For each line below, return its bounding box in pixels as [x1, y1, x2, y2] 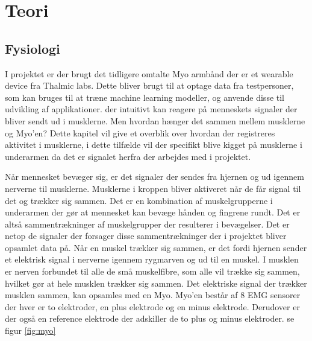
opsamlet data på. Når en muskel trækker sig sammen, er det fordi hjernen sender [5, 241, 307, 253]
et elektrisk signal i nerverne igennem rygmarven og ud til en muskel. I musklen [5, 253, 299, 266]
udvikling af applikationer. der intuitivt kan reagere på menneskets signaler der [5, 103, 298, 115]
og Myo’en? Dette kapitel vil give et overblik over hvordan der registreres [5, 126, 275, 139]
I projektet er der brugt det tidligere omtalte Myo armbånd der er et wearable [5, 67, 293, 80]
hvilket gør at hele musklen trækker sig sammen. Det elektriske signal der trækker [5, 276, 307, 289]
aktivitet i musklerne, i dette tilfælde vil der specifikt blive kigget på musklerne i [5, 138, 302, 151]
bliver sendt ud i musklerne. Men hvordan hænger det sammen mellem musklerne [5, 114, 305, 127]
